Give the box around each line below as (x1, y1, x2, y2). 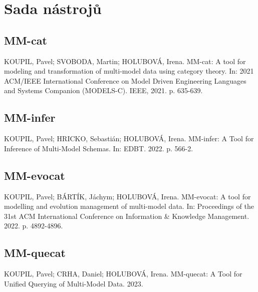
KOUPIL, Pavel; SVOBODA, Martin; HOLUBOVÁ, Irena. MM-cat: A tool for (4, 56, 246, 66)
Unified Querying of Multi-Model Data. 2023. (4, 278, 143, 288)
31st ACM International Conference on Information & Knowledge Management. (4, 210, 249, 221)
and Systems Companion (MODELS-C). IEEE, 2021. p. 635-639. (4, 85, 203, 96)
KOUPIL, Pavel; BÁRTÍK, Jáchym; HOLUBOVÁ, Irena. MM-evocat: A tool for (4, 191, 251, 201)
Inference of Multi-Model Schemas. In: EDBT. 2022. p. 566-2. (4, 143, 193, 153)
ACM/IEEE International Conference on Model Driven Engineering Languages (4, 75, 246, 86)
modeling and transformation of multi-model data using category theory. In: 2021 (4, 66, 254, 76)
